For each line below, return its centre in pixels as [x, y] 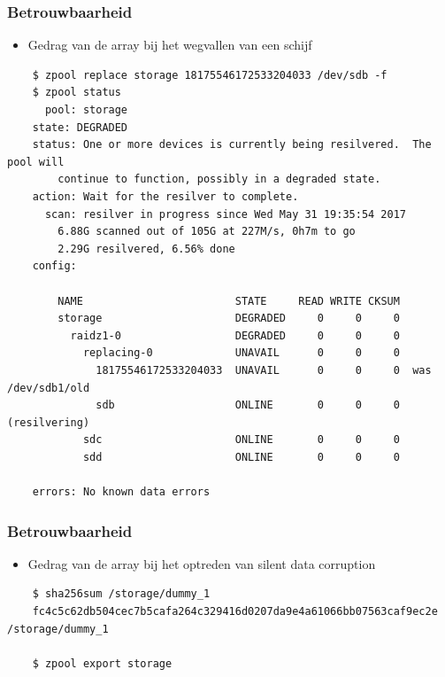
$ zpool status [77, 93]
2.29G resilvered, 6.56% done [146, 249]
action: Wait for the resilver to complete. [165, 196]
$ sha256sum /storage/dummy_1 [121, 594]
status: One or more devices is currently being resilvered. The [232, 145]
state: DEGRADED [80, 127]
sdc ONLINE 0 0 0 [241, 440]
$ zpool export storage [102, 663]
